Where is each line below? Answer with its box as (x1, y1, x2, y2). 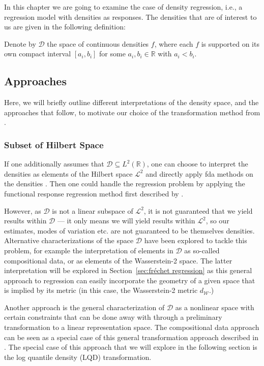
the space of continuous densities (47, 38, 149, 49)
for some (99, 48, 126, 59)
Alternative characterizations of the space (4, 235, 134, 246)
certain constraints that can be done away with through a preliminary (4, 312, 222, 322)
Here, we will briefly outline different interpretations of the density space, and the (4, 97, 259, 108)
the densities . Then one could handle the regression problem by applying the (4, 178, 245, 189)
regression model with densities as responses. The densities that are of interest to (4, 11, 257, 22)
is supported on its (201, 38, 259, 49)
